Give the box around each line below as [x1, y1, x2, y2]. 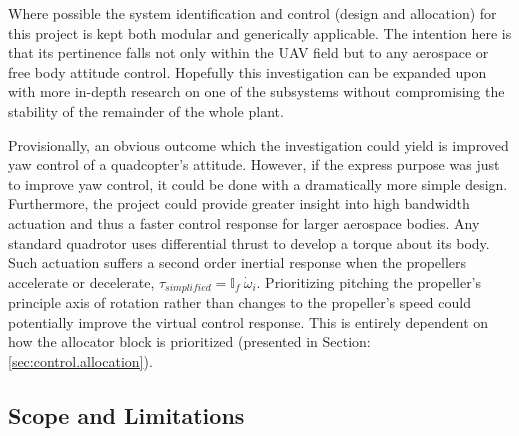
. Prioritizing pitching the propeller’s [256, 271, 482, 292]
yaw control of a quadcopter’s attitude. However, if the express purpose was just [8, 154, 500, 175]
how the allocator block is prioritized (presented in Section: [8, 331, 371, 352]
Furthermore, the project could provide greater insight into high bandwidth [8, 193, 470, 214]
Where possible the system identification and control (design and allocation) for [8, 3, 497, 23]
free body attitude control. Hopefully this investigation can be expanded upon [8, 61, 487, 82]
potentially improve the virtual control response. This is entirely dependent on [8, 311, 489, 332]
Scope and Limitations [8, 399, 245, 430]
